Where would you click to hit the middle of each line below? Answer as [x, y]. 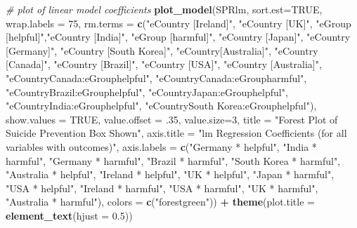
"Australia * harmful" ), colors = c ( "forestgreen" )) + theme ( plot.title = [160, 202]
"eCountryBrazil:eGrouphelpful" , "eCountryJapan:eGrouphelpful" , [147, 92]
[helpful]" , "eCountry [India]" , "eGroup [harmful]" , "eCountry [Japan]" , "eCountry [178, 37]
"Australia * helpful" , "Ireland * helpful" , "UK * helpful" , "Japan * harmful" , [170, 174]
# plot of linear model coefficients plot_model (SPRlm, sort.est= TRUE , [164, 9]
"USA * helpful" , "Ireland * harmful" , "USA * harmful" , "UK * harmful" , [162, 188]
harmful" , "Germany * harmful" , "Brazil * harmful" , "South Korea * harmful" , [173, 160]
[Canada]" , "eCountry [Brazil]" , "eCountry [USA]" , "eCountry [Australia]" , [164, 64]
